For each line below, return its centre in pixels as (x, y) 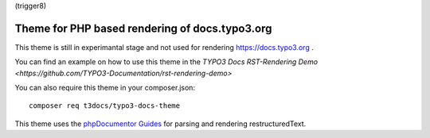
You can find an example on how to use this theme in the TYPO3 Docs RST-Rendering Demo (166, 62)
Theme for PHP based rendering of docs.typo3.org (143, 28)
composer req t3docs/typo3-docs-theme (105, 106)
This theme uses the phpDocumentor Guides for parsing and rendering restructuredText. (160, 124)
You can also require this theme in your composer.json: (105, 88)
